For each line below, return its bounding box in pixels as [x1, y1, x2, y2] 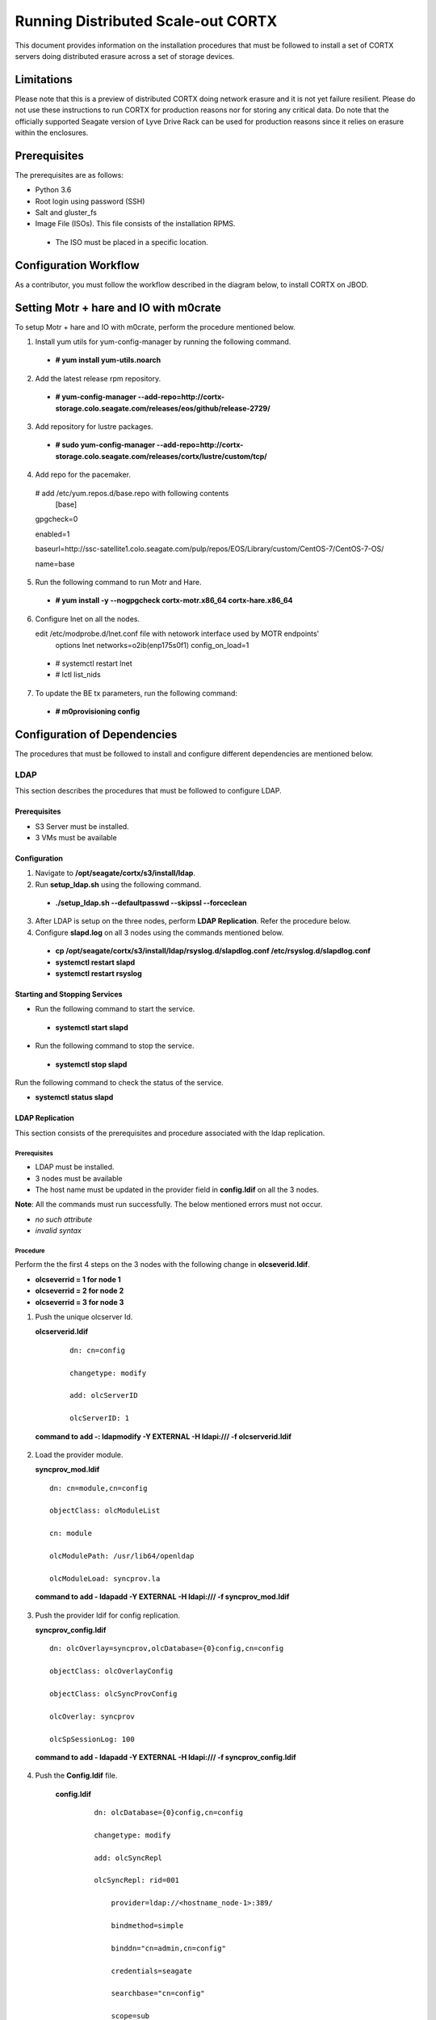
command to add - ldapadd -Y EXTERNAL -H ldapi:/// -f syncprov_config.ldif [35, 1752, 296, 1761]
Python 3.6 [35, 185, 72, 195]
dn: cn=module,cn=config [49, 1483, 148, 1492]
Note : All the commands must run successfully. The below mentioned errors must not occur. [15, 1200, 323, 1210]
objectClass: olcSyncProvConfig [49, 1689, 178, 1698]
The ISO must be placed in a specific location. [55, 237, 209, 246]
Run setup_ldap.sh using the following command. [35, 879, 202, 889]
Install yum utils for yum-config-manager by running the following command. [35, 337, 291, 347]
